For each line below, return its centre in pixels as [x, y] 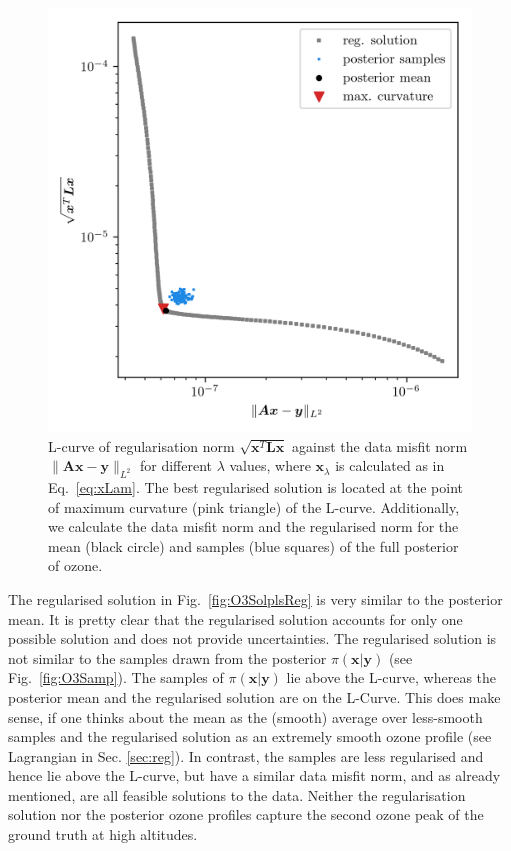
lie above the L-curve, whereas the [391, 677]
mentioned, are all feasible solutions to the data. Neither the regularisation [237, 794]
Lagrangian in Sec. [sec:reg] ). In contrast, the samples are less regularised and [246, 755]
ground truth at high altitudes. [103, 834]
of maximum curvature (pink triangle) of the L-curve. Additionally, [254, 506]
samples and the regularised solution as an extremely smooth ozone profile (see [250, 736]
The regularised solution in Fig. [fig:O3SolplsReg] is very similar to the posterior [255, 598]
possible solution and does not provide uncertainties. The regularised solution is [252, 638]
